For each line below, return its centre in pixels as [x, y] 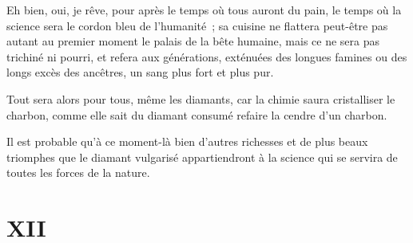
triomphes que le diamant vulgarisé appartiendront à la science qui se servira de [202, 157]
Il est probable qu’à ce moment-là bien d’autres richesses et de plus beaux [187, 141]
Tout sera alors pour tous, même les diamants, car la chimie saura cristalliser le [201, 98]
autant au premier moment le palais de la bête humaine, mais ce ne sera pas [193, 41]
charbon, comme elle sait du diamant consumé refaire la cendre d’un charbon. [197, 114]
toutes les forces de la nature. [78, 172]
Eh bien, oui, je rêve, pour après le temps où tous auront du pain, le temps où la [204, 10]
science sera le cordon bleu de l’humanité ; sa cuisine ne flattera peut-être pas [197, 25]
